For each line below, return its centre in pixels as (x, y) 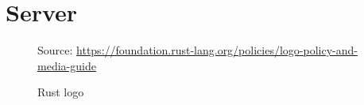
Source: (55, 50)
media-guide (67, 65)
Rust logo (61, 92)
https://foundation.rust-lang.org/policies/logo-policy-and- (217, 50)
